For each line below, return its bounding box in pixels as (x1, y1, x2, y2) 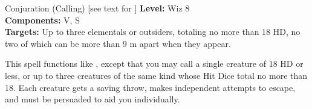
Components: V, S (5, 13, 80, 26)
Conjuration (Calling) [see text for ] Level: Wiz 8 (5, 2, 190, 14)
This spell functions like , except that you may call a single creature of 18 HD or (5, 57, 304, 70)
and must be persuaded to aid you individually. (5, 93, 180, 105)
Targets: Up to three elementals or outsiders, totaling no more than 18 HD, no (5, 25, 301, 38)
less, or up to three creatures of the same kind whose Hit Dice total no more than (5, 69, 308, 81)
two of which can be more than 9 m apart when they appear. (5, 37, 231, 49)
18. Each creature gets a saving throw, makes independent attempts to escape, (5, 81, 296, 93)
